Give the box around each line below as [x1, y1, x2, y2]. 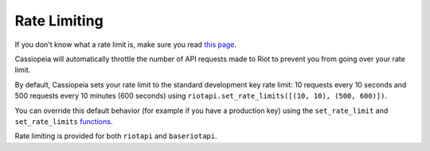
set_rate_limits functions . [14, 116, 113, 126]
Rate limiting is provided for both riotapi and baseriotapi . [14, 131, 218, 141]
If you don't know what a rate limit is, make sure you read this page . [14, 40, 237, 49]
